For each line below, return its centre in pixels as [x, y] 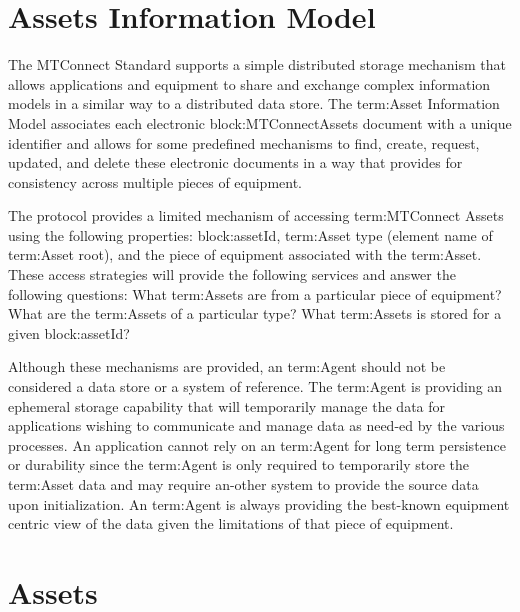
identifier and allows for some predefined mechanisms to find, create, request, [244, 142]
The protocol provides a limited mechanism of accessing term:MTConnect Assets [256, 215]
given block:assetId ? [69, 332]
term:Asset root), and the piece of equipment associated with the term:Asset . [245, 254]
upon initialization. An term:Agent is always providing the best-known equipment [259, 503]
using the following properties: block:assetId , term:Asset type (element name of [250, 234]
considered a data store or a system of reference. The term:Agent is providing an [255, 386]
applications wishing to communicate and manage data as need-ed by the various [256, 425]
